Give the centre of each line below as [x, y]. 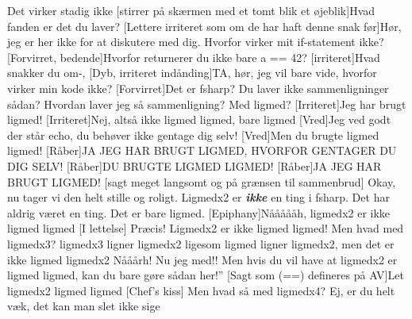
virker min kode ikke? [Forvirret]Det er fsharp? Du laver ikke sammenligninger [198, 88]
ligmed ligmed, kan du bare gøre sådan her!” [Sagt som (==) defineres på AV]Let [206, 275]
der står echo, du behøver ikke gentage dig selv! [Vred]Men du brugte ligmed [193, 135]
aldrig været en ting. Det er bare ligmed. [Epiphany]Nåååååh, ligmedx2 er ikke [199, 212]
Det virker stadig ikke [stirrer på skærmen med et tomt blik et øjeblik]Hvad [191, 10]
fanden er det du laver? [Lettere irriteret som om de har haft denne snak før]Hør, [204, 26]
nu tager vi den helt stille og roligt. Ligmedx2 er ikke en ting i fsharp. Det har [198, 197]
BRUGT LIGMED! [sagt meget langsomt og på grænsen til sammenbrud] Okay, [202, 181]
